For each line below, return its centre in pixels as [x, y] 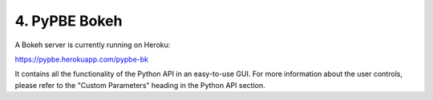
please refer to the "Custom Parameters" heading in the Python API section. [140, 85]
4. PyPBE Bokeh [69, 21]
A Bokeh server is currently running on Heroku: [93, 45]
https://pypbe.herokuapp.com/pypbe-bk [81, 59]
